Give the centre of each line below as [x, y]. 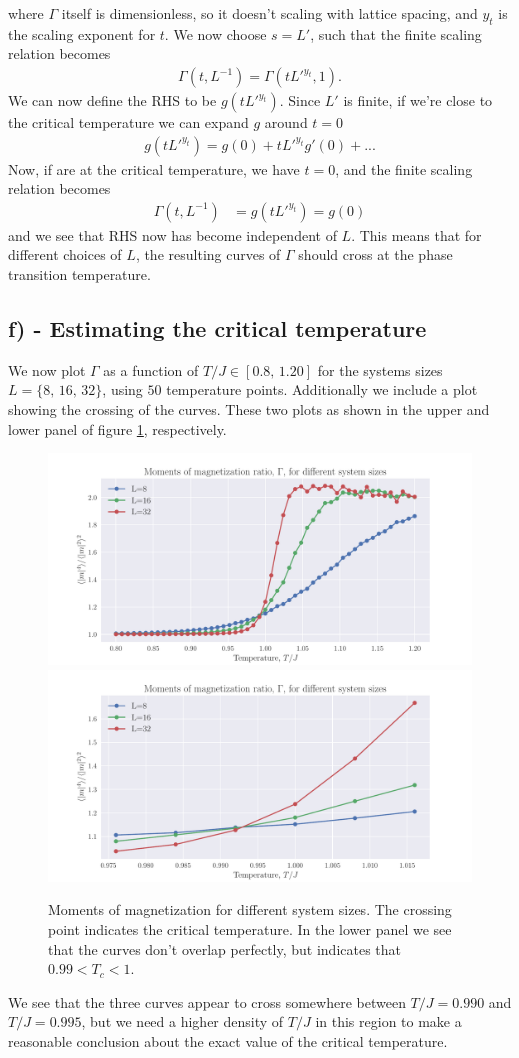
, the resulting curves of [208, 254]
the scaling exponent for [82, 33]
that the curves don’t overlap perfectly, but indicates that [225, 948]
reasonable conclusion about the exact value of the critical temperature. [228, 1040]
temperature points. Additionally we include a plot [322, 389]
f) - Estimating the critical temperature [217, 328]
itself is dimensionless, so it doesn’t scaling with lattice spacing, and [269, 13]
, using [122, 389]
